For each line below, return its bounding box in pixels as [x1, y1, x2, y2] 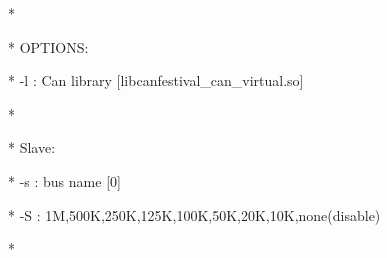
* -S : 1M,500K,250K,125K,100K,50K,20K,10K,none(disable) [8, 204, 381, 225]
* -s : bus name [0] [8, 170, 121, 191]
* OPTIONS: [8, 36, 89, 57]
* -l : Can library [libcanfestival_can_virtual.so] [8, 70, 304, 91]
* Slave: [8, 137, 56, 158]
